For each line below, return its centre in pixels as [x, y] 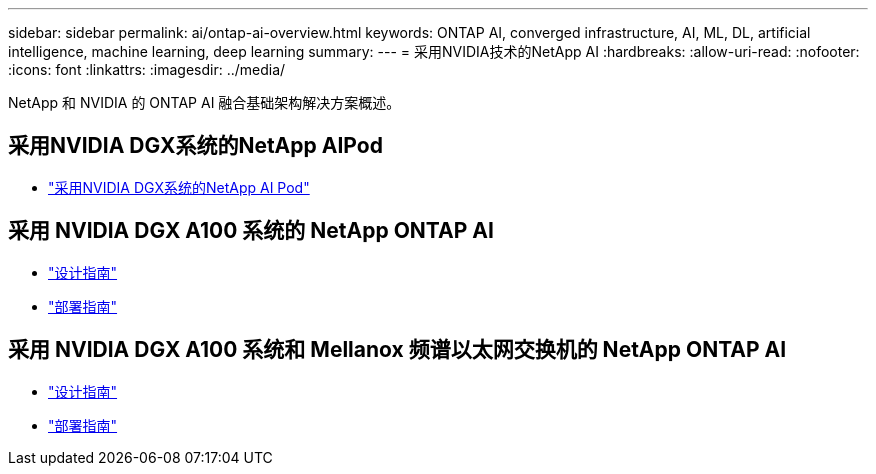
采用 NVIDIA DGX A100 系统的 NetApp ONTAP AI [251, 231]
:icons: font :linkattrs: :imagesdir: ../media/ [147, 69]
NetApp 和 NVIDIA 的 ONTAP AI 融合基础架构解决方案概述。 [204, 102]
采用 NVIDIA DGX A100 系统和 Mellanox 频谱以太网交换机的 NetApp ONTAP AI [397, 350]
